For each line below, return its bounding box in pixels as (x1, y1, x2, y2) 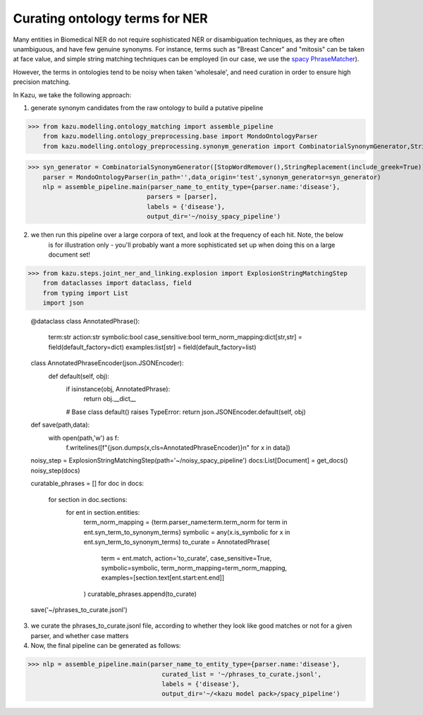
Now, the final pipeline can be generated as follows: (30, 642, 181, 650)
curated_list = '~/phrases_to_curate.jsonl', (161, 670, 322, 678)
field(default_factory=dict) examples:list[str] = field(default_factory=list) (48, 343, 257, 351)
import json (42, 299, 85, 307)
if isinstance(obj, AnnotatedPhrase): (66, 385, 171, 393)
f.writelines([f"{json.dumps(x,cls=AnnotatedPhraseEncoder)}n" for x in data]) (66, 444, 290, 451)
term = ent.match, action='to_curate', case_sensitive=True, (101, 554, 272, 562)
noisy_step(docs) (30, 466, 80, 475)
